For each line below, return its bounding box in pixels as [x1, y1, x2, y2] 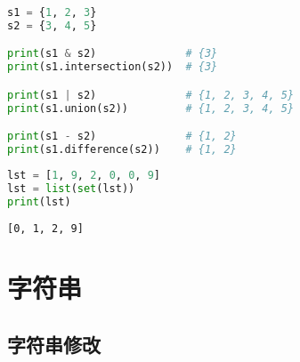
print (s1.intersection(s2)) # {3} [7, 60, 218, 74]
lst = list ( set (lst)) [7, 181, 135, 195]
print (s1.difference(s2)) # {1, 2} [7, 143, 237, 157]
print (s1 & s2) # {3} [7, 47, 218, 60]
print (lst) [7, 195, 71, 208]
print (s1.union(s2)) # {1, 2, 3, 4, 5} [7, 101, 295, 115]
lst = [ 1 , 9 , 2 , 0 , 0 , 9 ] [7, 168, 160, 181]
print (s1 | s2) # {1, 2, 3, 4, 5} [7, 88, 295, 101]
